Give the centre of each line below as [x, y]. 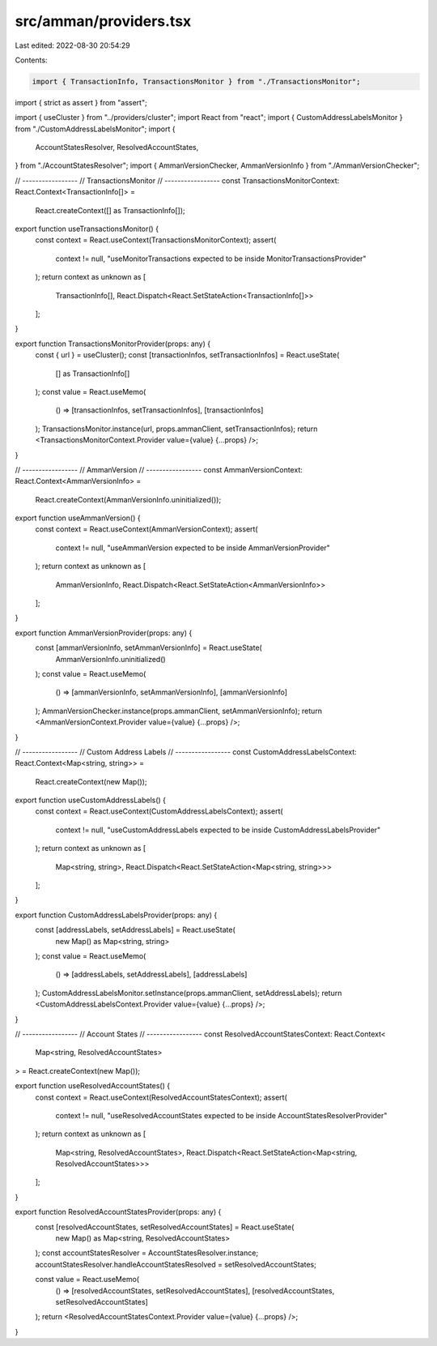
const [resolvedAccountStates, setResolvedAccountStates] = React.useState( [165, 1227]
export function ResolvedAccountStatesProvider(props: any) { [118, 1212]
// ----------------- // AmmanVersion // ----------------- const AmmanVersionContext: [159, 469]
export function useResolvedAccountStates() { [92, 1086]
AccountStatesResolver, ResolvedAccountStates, [117, 147]
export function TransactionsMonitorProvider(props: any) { [112, 344]
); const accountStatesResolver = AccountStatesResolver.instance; [147, 1253]
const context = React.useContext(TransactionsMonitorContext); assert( [156, 240]
